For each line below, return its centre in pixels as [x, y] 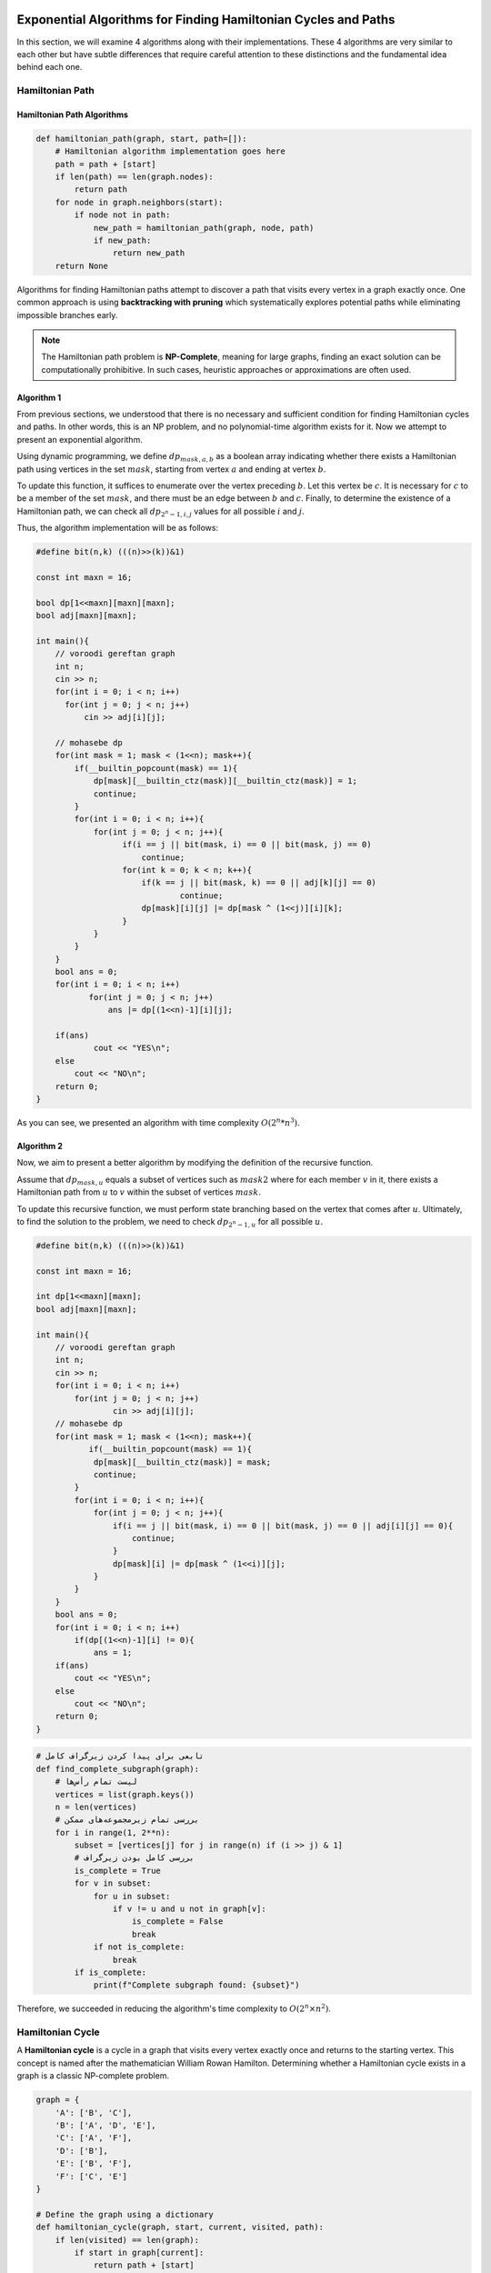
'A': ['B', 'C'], [94, 2113]
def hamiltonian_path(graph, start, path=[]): [141, 138]
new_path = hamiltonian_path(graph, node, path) [204, 228]
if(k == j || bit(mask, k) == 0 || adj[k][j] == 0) [259, 883]
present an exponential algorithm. [80, 439]
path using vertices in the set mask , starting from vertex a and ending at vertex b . [171, 469]
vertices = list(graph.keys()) [125, 1794]
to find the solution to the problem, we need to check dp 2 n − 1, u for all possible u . [170, 1222]
